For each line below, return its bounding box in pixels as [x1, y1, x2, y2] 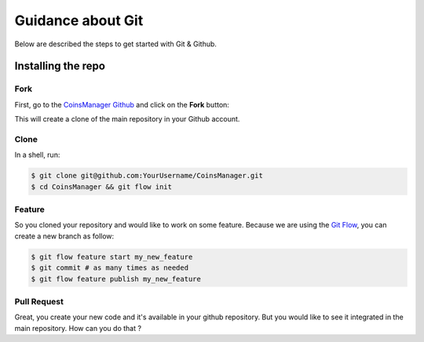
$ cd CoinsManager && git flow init [31, 182, 173, 191]
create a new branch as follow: [14, 231, 115, 241]
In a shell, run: [14, 150, 60, 160]
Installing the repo [14, 60, 106, 73]
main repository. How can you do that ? [14, 323, 141, 333]
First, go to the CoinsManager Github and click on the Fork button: [14, 100, 229, 109]
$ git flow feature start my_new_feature [31, 252, 193, 261]
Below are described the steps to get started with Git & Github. [14, 39, 217, 49]
